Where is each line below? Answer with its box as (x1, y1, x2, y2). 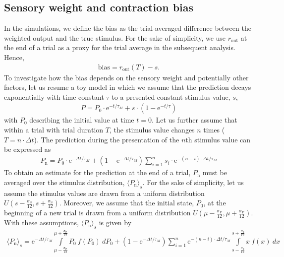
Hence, (4, 52, 24, 62)
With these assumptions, (4, 217, 79, 228)
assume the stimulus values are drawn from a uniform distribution (4, 188, 205, 198)
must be (202, 167, 227, 178)
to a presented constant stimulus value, (112, 91, 230, 102)
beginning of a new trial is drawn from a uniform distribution (4, 207, 191, 218)
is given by (99, 217, 132, 228)
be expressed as (4, 144, 51, 154)
